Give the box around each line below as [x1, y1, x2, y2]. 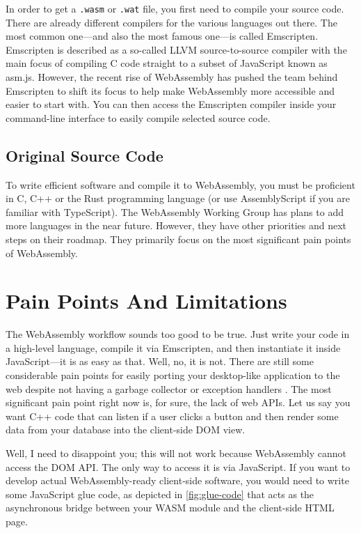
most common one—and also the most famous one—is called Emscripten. [6, 29, 319, 43]
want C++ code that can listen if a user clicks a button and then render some [6, 408, 339, 423]
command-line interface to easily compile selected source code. [6, 110, 271, 125]
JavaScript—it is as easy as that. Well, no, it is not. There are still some [6, 354, 314, 369]
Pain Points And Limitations [6, 286, 287, 315]
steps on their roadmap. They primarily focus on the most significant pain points [6, 231, 351, 246]
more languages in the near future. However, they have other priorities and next [6, 218, 347, 233]
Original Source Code [6, 144, 163, 166]
